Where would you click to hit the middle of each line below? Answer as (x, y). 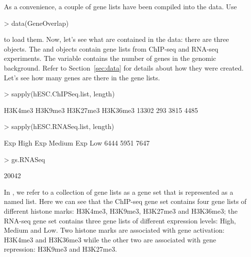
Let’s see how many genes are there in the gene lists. (82, 77)
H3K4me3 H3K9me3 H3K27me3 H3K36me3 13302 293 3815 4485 (101, 110)
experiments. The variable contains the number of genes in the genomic (110, 58)
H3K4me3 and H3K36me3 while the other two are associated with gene (110, 239)
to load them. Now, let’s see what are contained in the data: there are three (117, 39)
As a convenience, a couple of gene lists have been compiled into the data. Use (120, 6)
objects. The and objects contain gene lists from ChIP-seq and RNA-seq (111, 48)
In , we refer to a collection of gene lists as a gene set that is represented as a (119, 192)
